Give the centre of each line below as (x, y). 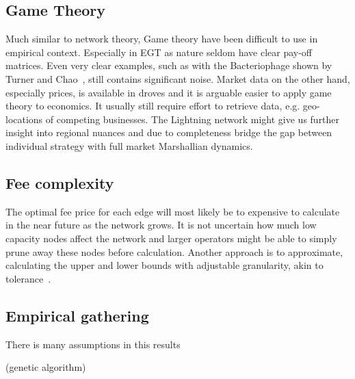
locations (24, 119)
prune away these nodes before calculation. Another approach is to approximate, (174, 251)
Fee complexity (60, 182)
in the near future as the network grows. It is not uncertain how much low (161, 225)
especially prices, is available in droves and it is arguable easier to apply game (169, 92)
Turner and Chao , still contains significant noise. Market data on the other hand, (178, 78)
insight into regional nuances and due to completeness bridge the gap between (169, 132)
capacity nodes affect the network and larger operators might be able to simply (171, 238)
